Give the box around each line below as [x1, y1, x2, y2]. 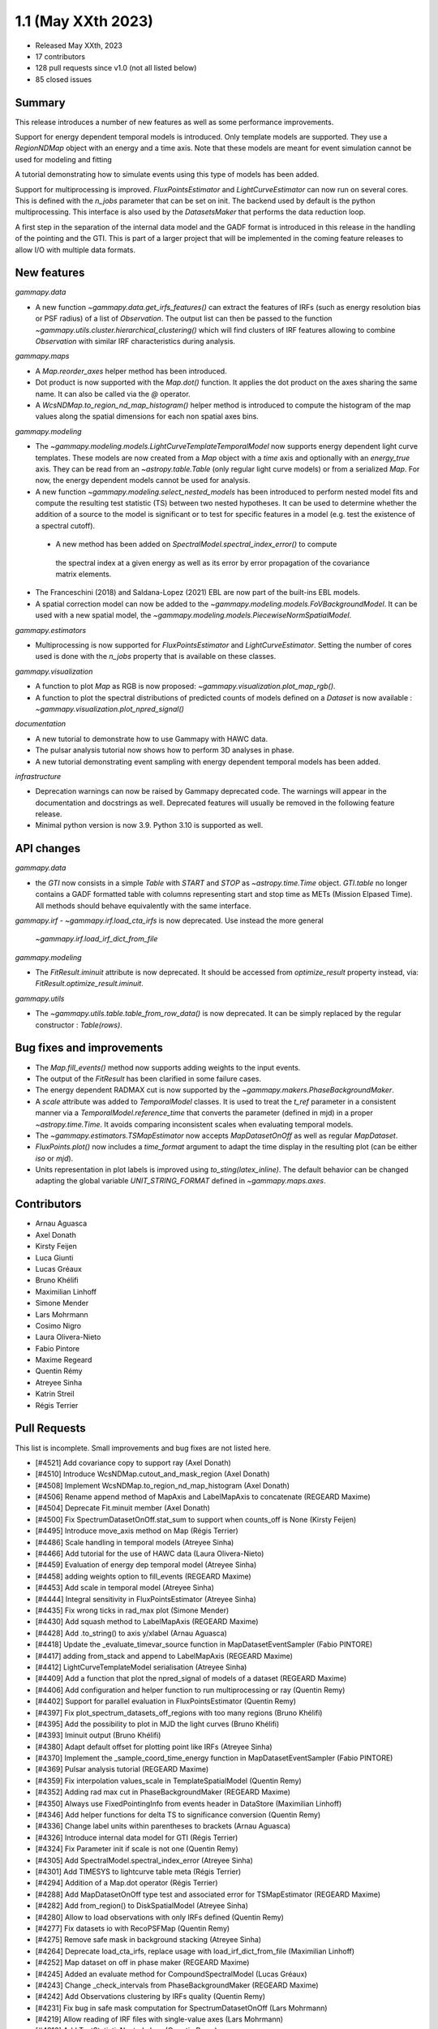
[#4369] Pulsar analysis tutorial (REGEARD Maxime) [35, 1764, 209, 1774]
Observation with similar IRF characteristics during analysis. [35, 337, 235, 346]
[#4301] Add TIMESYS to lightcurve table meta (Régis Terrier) [35, 1867, 242, 1876]
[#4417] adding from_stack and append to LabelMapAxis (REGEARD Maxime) [35, 1651, 294, 1661]
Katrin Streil [35, 1389, 75, 1399]
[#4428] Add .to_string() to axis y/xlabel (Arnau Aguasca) [35, 1628, 227, 1638]
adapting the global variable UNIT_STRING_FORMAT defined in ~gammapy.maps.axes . [35, 1176, 326, 1186]
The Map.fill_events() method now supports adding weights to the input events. [35, 1062, 301, 1072]
